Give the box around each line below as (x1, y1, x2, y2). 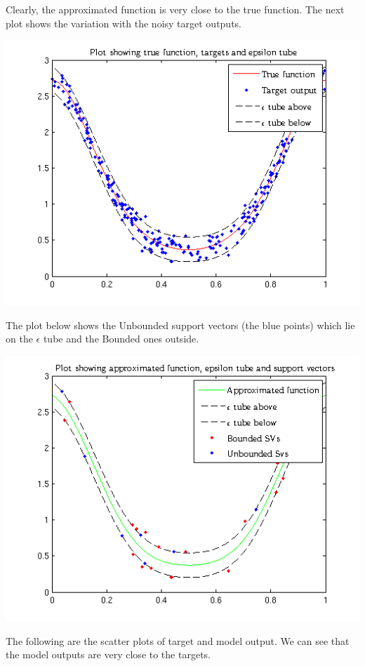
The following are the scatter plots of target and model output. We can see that (6, 633, 350, 648)
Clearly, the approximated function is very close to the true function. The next (6, 2, 345, 16)
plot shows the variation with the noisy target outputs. (6, 15, 242, 30)
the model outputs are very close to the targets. (6, 647, 211, 662)
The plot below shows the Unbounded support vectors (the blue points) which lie (6, 317, 355, 332)
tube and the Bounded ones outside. (43, 331, 199, 346)
